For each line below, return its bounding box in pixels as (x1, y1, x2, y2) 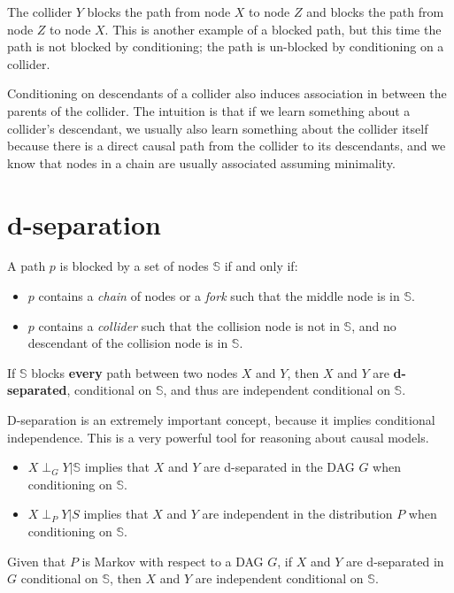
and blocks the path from (306, 3, 444, 20)
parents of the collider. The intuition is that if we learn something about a (7, 101, 411, 119)
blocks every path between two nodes (31, 363, 238, 381)
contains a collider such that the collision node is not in (38, 316, 340, 335)
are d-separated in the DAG (203, 458, 355, 476)
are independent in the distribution (202, 504, 393, 523)
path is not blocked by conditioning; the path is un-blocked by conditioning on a (7, 37, 444, 56)
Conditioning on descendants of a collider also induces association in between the (7, 84, 447, 103)
